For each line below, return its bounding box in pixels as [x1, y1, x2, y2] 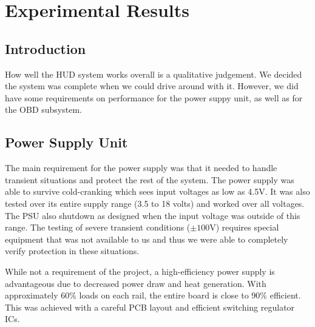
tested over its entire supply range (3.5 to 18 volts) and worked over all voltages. [5, 197, 305, 209]
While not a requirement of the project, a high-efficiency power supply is [5, 265, 275, 277]
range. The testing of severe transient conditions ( [5, 221, 191, 234]
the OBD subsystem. [5, 103, 82, 116]
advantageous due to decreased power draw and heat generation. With [5, 277, 266, 289]
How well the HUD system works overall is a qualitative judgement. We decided [5, 67, 302, 80]
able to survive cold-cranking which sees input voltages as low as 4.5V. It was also [5, 185, 310, 198]
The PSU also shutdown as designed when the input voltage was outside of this [5, 209, 300, 221]
